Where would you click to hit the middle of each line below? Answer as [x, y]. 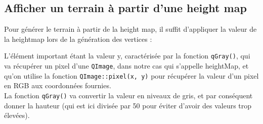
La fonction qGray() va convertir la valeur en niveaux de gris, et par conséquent [128, 95]
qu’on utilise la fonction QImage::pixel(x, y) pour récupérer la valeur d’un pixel [131, 75]
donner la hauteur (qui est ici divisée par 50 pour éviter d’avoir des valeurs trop [128, 105]
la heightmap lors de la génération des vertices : [78, 39]
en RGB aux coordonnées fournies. [58, 85]
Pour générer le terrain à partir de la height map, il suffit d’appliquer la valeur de [130, 29]
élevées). [17, 115]
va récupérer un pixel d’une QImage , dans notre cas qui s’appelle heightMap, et [126, 66]
